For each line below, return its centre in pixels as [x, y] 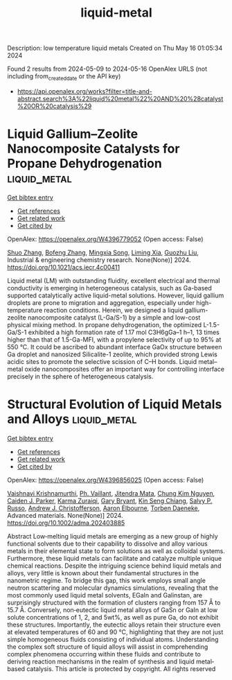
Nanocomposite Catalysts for [93, 149]
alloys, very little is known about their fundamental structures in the [103, 573]
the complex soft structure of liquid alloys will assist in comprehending [108, 647]
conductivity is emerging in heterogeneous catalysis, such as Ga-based [110, 288]
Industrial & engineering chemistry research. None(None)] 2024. [99, 260]
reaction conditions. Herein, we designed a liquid [114, 310]
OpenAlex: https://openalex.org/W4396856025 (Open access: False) [106, 480]
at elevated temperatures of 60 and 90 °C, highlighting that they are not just [115, 631]
